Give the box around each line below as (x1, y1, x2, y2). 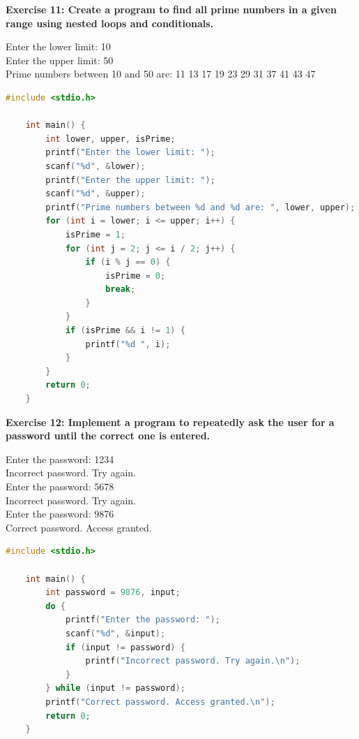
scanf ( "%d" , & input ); (65, 628, 166, 638)
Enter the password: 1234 (6, 451, 114, 466)
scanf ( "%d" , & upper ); (45, 189, 146, 199)
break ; (105, 284, 136, 295)
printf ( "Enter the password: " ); (65, 615, 220, 625)
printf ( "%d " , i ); (85, 339, 171, 349)
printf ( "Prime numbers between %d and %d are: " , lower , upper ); (45, 202, 356, 212)
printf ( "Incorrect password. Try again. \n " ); (85, 656, 300, 666)
